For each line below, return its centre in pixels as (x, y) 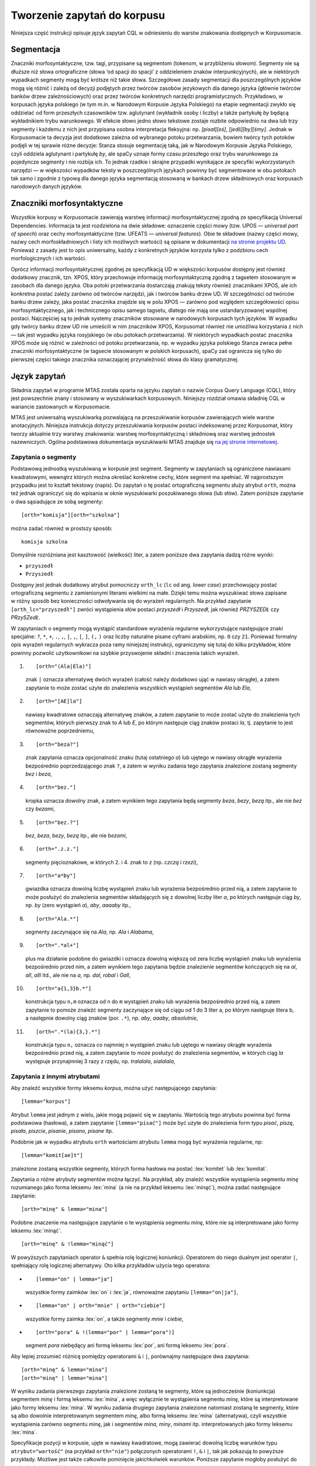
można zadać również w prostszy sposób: (62, 528)
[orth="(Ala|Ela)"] (64, 666)
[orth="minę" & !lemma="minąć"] (68, 1244)
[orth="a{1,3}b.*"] (64, 988)
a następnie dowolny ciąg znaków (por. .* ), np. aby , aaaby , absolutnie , (112, 1018)
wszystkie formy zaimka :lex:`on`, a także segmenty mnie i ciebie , (104, 1319)
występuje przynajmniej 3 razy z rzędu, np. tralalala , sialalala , (100, 1061)
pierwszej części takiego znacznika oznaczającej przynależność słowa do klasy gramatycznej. (125, 359)
